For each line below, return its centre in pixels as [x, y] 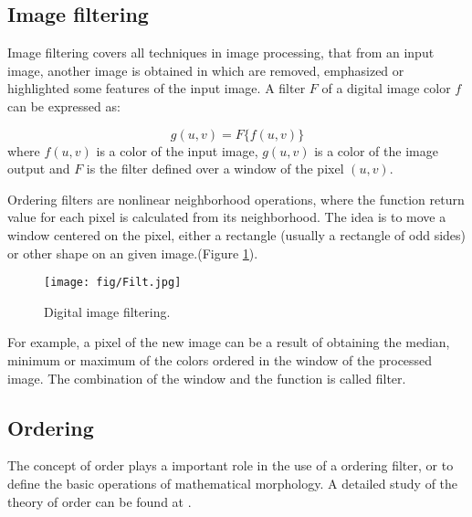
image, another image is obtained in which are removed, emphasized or [206, 70]
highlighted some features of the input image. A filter [157, 88]
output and [39, 169]
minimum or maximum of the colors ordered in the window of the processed [220, 359]
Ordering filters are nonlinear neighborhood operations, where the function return [236, 199]
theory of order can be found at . [100, 501]
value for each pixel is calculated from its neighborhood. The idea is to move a [227, 217]
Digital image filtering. [107, 311]
